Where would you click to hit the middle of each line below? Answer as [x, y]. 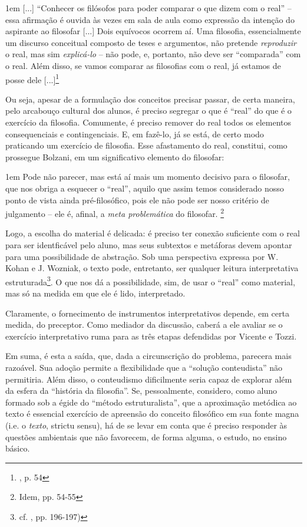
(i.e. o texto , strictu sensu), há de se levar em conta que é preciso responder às [146, 425]
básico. [18, 448]
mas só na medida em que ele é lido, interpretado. [95, 293]
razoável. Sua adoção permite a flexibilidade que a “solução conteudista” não [144, 367]
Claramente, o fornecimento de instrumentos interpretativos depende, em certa [147, 313]
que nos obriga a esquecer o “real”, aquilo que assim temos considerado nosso [145, 188]
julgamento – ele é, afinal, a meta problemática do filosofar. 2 [115, 213]
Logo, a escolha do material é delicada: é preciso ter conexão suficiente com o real [153, 233]
